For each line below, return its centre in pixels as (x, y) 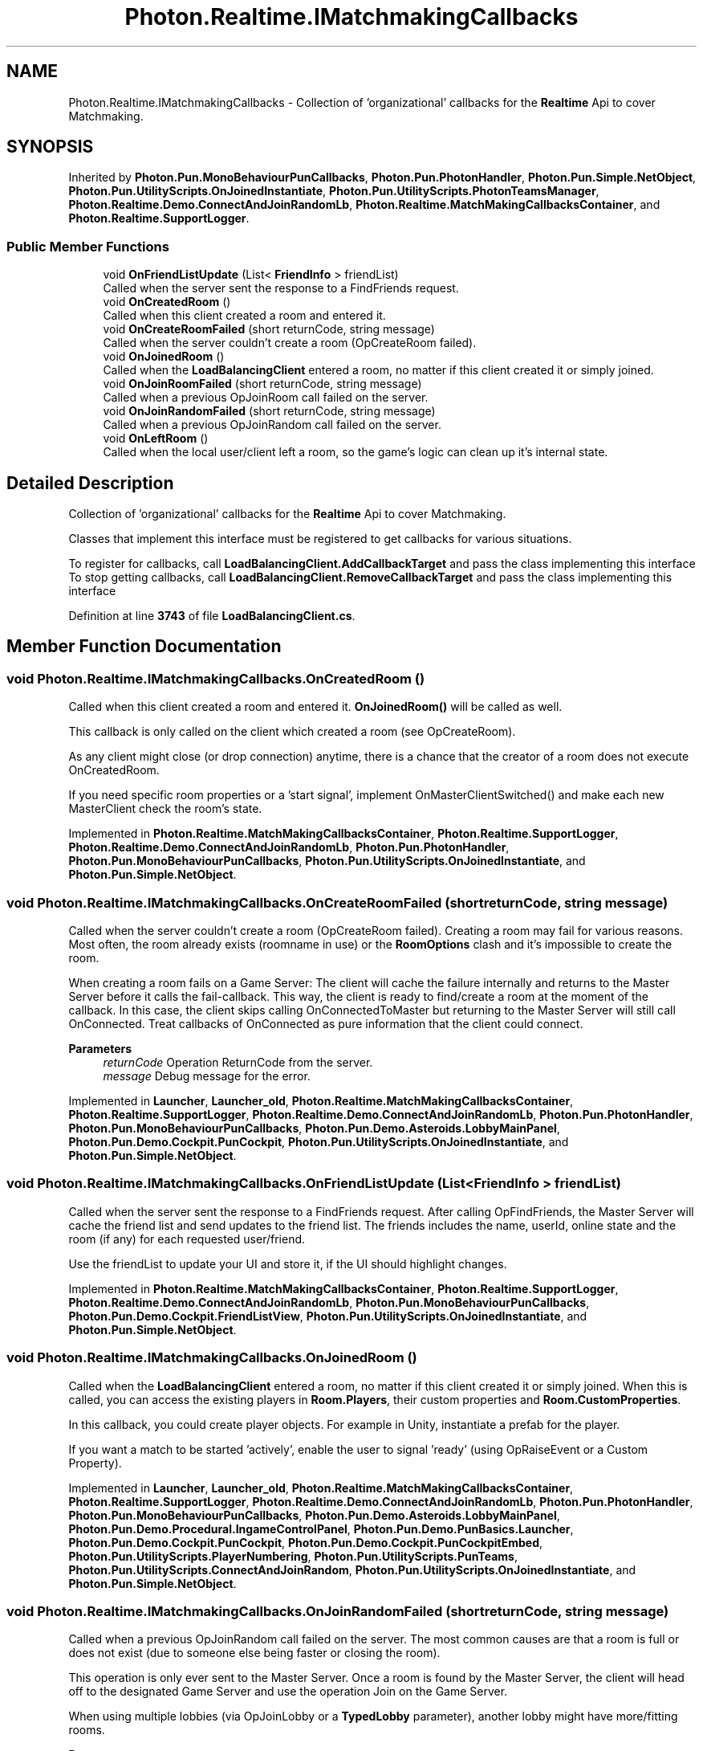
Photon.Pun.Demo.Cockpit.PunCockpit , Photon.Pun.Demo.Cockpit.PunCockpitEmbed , (306, 1542)
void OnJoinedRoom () (164, 357)
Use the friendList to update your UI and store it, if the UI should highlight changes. (288, 1263)
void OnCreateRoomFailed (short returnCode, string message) (269, 329)
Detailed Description (90, 483)
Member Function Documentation (144, 647)
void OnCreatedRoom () (167, 302)
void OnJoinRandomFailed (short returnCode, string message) (269, 411)
